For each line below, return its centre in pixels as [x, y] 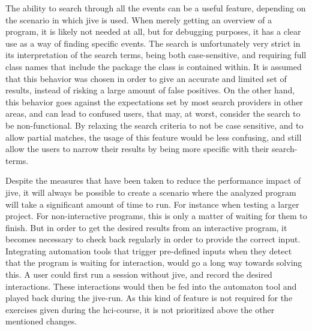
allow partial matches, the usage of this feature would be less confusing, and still [154, 137]
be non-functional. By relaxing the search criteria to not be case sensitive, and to [154, 125]
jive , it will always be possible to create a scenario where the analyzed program [151, 192]
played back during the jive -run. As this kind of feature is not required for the [149, 298]
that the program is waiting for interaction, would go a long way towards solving [154, 262]
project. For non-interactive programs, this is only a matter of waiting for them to [156, 216]
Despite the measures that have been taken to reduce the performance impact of [153, 180]
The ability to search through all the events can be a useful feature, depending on [156, 8]
